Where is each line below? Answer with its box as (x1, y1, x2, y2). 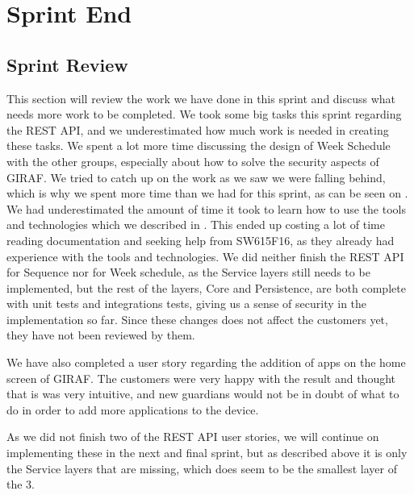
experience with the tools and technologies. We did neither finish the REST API (6, 247, 404, 264)
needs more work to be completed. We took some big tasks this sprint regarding (6, 106, 402, 123)
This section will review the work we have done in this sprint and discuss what (6, 89, 396, 106)
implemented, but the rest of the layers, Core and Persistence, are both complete (6, 279, 406, 296)
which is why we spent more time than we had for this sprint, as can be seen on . (6, 185, 408, 202)
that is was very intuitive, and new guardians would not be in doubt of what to (6, 385, 399, 402)
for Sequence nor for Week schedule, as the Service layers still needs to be (6, 264, 370, 281)
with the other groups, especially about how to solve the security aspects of (6, 152, 379, 169)
